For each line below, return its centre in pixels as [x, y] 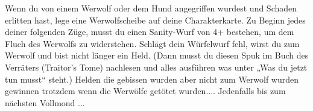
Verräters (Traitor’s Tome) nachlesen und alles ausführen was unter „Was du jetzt [156, 67]
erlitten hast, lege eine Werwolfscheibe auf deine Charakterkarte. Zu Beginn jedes [155, 20]
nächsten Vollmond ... [45, 102]
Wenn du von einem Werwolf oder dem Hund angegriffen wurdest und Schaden [151, 8]
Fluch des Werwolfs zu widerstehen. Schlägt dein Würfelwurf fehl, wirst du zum [152, 43]
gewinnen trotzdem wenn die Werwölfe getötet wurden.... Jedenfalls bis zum [145, 91]
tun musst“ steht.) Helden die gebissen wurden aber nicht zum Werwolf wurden [152, 79]
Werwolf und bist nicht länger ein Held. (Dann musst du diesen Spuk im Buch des [157, 55]
